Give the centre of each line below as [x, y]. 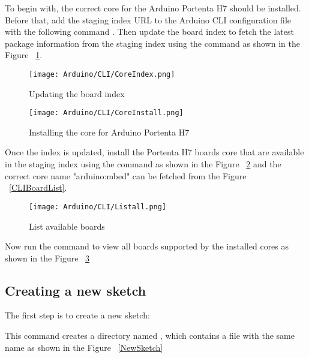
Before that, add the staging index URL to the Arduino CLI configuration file [148, 19]
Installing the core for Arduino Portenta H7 [109, 132]
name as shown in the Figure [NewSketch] [84, 347]
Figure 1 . [24, 55]
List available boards [67, 226]
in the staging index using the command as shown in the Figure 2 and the [143, 164]
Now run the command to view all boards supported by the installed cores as [147, 246]
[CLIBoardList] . [38, 187]
